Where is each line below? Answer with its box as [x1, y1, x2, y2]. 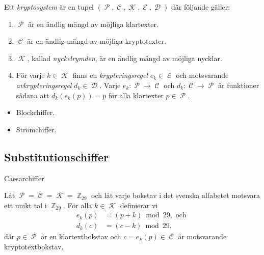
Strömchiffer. [16, 124, 57, 134]
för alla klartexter [109, 90, 164, 100]
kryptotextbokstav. [4, 241, 64, 251]
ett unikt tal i [4, 200, 47, 210]
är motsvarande [178, 231, 227, 242]
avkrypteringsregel [16, 79, 72, 90]
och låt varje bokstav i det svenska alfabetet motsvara [91, 190, 260, 201]
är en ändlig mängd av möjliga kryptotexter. [27, 36, 167, 46]
